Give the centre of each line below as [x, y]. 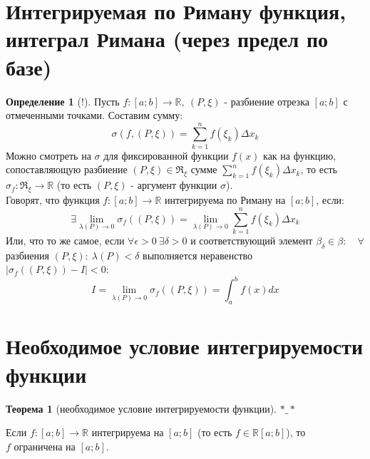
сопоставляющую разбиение [67, 169]
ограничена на [45, 446]
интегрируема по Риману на [225, 200]
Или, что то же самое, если [65, 240]
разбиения [27, 255]
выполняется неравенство [198, 255]
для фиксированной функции [166, 155]
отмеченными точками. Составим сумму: [94, 115]
